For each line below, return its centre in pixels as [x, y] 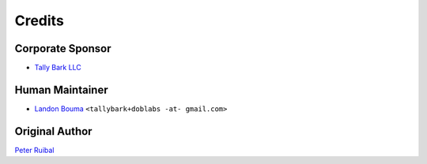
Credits [40, 20]
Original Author [53, 131]
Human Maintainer [61, 89]
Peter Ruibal [34, 150]
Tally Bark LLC [58, 68]
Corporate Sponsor [63, 48]
